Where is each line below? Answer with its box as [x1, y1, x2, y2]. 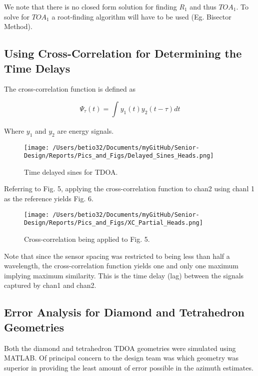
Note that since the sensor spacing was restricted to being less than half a [4, 250, 230, 261]
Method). [4, 21, 32, 32]
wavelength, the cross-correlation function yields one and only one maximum [4, 260, 238, 271]
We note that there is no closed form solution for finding [4, 2, 177, 12]
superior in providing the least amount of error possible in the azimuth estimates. [4, 362, 253, 372]
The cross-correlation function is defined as [4, 84, 135, 94]
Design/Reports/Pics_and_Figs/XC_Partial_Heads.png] [24, 219, 203, 227]
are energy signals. [57, 125, 114, 136]
